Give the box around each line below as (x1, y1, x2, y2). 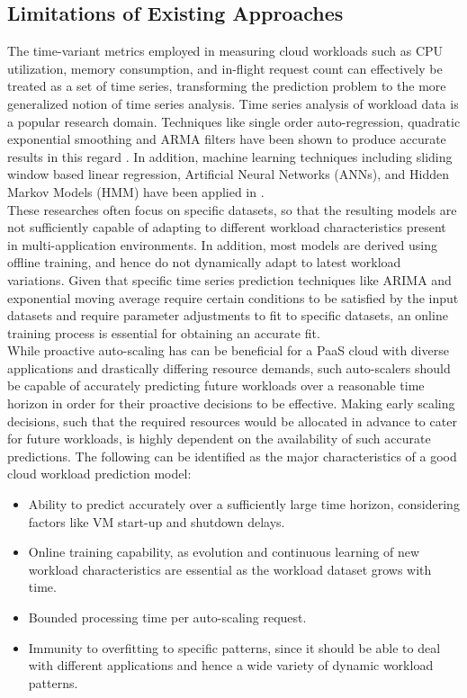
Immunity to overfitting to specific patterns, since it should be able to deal (28, 638, 441, 657)
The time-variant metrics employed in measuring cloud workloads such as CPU (7, 41, 444, 60)
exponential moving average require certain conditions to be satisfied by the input (7, 288, 459, 307)
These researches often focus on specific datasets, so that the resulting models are (7, 200, 457, 219)
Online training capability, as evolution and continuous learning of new (28, 542, 420, 561)
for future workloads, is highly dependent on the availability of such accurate (7, 429, 431, 448)
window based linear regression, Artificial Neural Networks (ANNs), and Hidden (7, 165, 450, 183)
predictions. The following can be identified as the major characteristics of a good (7, 446, 457, 465)
